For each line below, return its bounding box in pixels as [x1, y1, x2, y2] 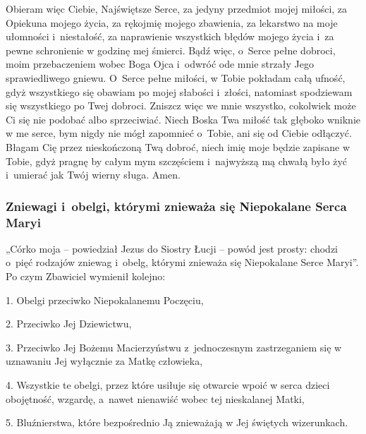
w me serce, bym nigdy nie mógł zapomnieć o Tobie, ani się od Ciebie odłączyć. [6, 126, 352, 140]
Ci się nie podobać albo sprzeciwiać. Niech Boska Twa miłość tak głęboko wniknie [6, 111, 361, 126]
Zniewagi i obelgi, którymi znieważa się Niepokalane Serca [6, 197, 347, 215]
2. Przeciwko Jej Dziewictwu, [6, 316, 132, 331]
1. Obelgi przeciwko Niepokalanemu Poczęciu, [6, 292, 204, 307]
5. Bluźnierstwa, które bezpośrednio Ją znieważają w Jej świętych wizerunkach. [6, 415, 348, 430]
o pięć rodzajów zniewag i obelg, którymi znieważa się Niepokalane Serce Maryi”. [6, 255, 359, 270]
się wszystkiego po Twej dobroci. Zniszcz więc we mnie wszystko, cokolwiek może [6, 98, 356, 113]
